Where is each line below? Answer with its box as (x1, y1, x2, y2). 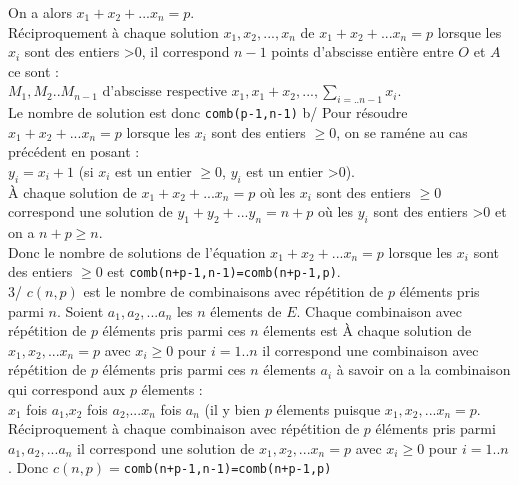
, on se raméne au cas (336, 121, 468, 142)
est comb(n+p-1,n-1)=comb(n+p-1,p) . (107, 261, 341, 282)
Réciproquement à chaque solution (8, 21, 219, 42)
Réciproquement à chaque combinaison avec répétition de (8, 418, 360, 439)
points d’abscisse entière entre (271, 41, 454, 62)
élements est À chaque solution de (263, 320, 472, 341)
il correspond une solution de (77, 437, 255, 458)
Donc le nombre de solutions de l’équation (8, 241, 266, 262)
